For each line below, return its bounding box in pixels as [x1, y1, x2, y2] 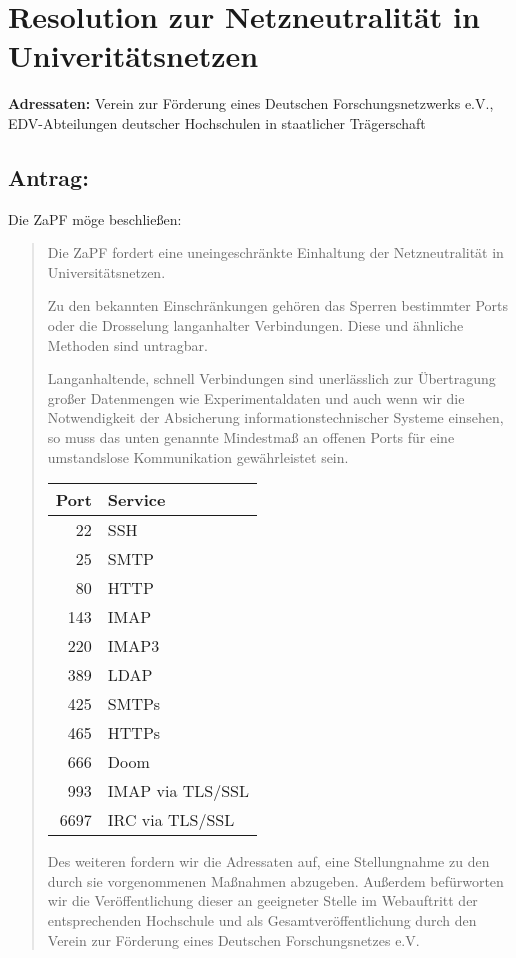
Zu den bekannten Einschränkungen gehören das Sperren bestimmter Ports [47, 295, 509, 316]
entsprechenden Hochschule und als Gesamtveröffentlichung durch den [47, 910, 477, 931]
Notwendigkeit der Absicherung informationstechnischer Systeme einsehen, [47, 407, 504, 428]
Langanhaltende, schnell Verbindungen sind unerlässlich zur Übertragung [47, 368, 496, 389]
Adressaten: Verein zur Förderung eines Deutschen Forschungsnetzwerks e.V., [8, 93, 494, 114]
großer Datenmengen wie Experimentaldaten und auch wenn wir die [47, 387, 465, 408]
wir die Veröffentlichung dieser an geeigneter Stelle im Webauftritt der [47, 890, 478, 911]
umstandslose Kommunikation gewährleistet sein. [47, 446, 349, 467]
